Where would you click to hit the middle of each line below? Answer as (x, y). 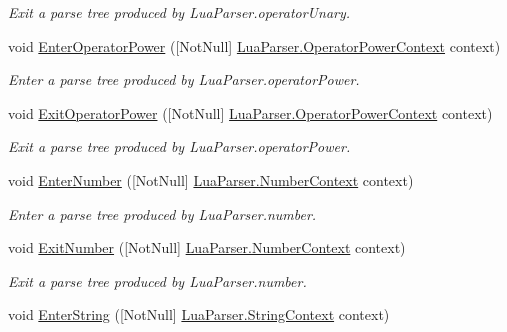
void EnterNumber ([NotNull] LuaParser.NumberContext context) (211, 179)
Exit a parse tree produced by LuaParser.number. (157, 280)
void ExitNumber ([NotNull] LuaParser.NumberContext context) (207, 247)
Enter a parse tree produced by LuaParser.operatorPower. (184, 79)
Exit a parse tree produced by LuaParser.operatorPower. (179, 146)
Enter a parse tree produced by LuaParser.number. (162, 213)
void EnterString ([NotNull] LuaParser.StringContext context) (199, 314)
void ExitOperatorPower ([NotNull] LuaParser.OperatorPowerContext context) (250, 112)
